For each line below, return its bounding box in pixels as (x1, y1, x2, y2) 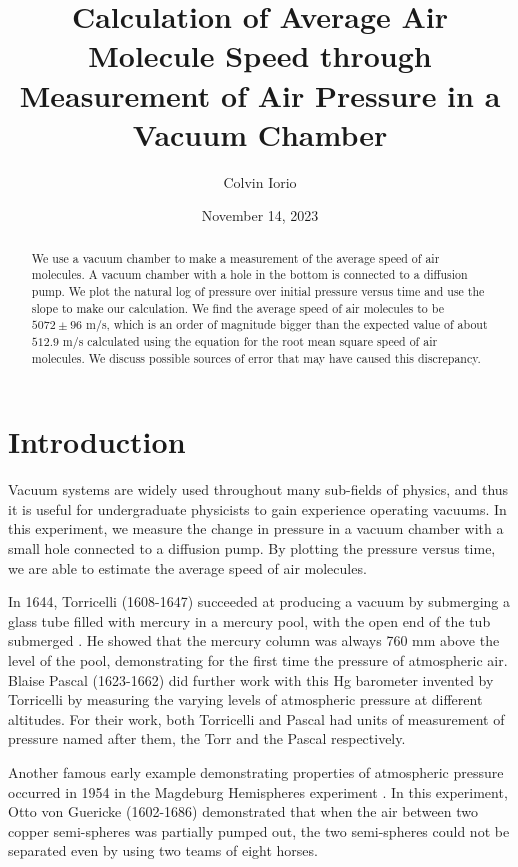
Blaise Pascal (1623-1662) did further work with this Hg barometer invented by (8, 669, 494, 690)
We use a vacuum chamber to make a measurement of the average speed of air (31, 249, 440, 266)
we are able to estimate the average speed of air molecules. (8, 557, 367, 578)
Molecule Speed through (88, 35, 432, 76)
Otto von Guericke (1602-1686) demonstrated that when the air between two (8, 801, 479, 822)
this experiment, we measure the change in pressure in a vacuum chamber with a (8, 518, 504, 539)
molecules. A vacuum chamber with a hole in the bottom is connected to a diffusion (31, 266, 468, 283)
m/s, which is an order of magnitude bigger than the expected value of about (86, 316, 488, 333)
